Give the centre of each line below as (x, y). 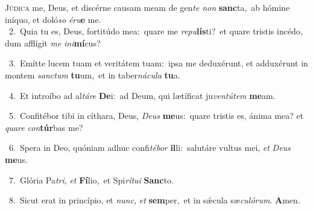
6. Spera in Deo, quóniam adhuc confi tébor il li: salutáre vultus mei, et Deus (150, 148)
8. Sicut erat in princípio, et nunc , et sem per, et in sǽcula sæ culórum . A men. (154, 200)
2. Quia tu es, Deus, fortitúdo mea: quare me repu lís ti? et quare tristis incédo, (156, 31)
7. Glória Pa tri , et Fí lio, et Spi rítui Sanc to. (91, 180)
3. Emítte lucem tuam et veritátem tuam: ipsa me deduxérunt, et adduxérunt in (158, 63)
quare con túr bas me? (44, 127)
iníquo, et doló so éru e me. (53, 19)
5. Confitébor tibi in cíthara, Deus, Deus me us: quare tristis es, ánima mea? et (156, 116)
